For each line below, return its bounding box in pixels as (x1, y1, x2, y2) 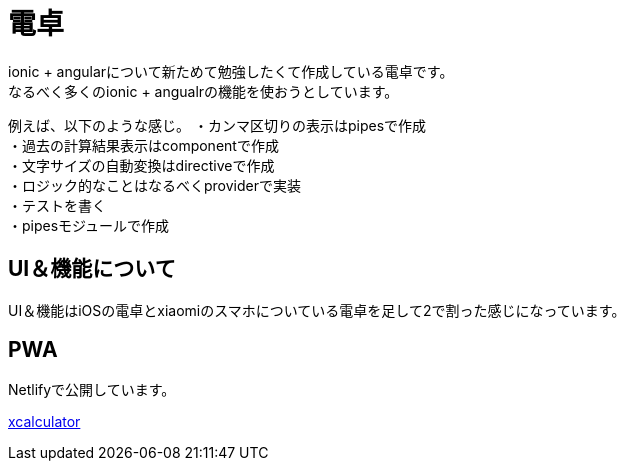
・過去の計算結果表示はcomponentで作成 (8, 136, 279, 154)
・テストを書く (8, 196, 106, 214)
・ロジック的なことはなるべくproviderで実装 (8, 176, 301, 194)
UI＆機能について (8, 256, 176, 282)
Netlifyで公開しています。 (8, 381, 176, 399)
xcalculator (8, 413, 81, 431)
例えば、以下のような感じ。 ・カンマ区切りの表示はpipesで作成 (8, 116, 427, 134)
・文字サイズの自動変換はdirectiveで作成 (8, 156, 275, 174)
